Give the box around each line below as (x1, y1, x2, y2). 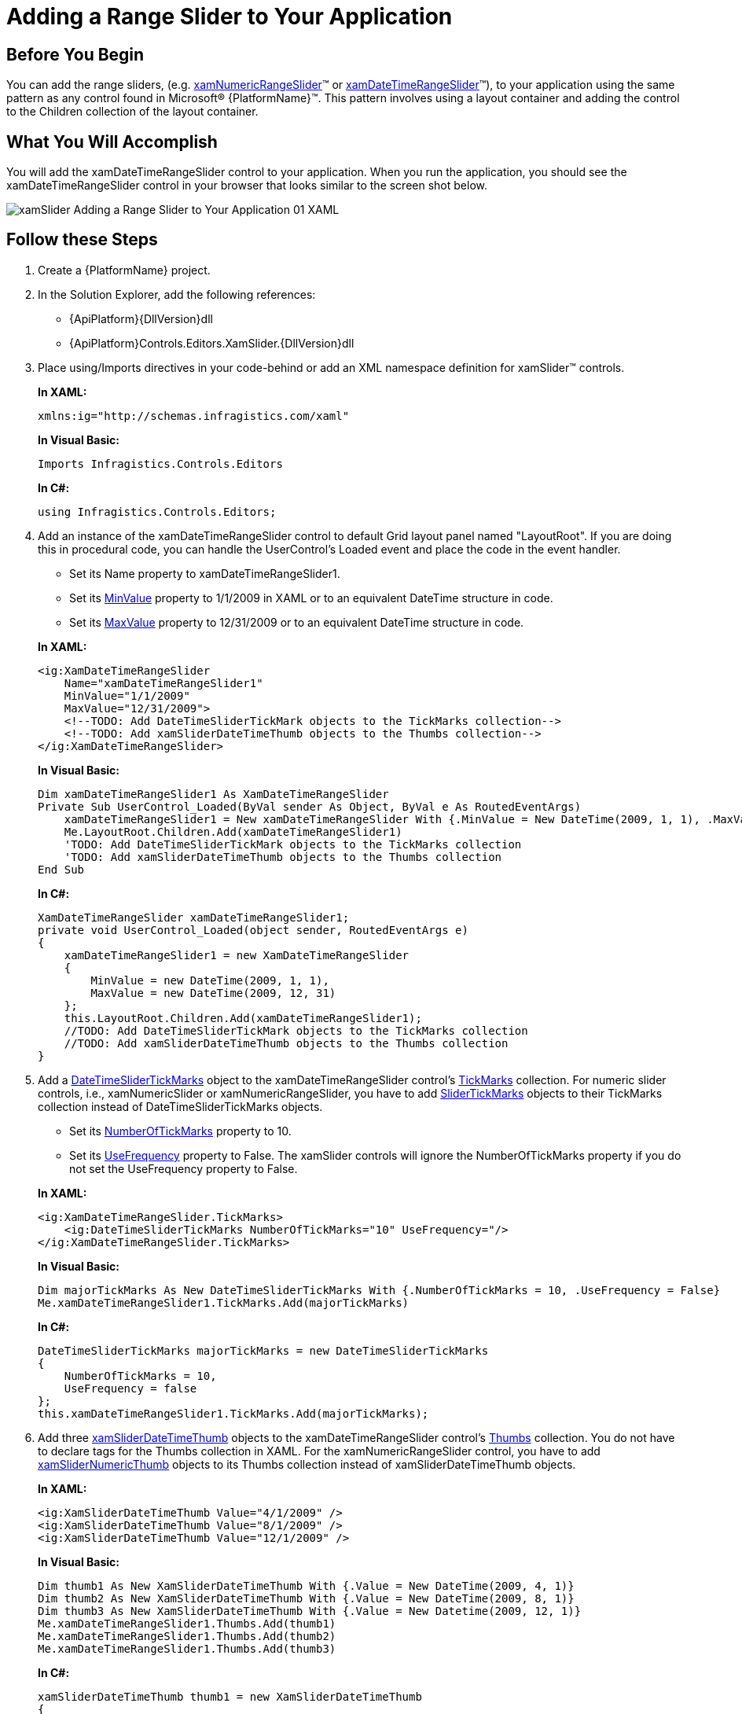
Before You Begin (6, 44, 145, 64)
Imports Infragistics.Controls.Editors (38, 457, 283, 470)
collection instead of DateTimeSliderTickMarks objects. (38, 1099, 323, 1113)
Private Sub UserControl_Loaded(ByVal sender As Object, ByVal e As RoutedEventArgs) (38, 800, 582, 813)
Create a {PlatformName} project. (38, 263, 211, 277)
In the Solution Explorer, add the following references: (38, 287, 316, 301)
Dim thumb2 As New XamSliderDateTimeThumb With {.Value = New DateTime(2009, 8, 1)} (38, 1591, 575, 1605)
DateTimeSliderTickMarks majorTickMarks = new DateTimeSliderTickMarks (38, 1344, 489, 1357)
